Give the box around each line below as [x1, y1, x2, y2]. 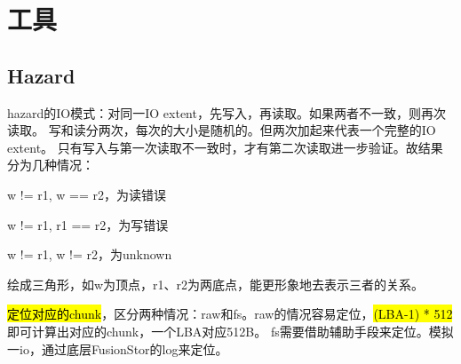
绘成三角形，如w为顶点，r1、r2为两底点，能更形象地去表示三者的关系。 [7, 274, 425, 293]
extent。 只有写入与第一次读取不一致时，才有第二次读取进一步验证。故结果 [7, 138, 443, 156]
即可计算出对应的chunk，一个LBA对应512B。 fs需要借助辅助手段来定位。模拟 [7, 321, 454, 340]
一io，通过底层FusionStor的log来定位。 [7, 339, 228, 358]
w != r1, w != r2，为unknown [7, 245, 172, 264]
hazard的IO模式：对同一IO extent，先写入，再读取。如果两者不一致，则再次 [7, 103, 446, 122]
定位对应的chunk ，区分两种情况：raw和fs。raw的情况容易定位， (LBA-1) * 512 [7, 305, 453, 323]
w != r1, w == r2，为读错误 [7, 185, 166, 203]
